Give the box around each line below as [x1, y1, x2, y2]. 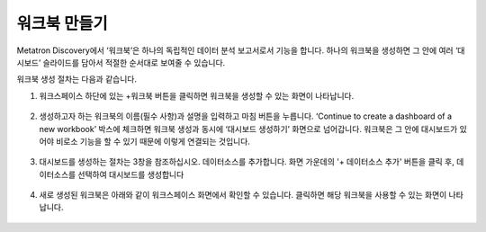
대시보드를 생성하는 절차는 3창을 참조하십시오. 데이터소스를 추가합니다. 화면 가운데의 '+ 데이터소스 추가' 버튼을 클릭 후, [39, 156, 454, 167]
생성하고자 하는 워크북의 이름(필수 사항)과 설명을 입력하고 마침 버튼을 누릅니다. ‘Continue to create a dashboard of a [39, 111, 453, 121]
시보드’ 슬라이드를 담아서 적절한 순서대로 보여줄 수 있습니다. [16, 57, 226, 67]
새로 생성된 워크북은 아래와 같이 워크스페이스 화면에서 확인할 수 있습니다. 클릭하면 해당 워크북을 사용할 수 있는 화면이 [39, 190, 447, 201]
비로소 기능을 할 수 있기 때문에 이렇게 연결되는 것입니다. [55, 136, 251, 147]
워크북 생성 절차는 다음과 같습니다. [16, 74, 137, 85]
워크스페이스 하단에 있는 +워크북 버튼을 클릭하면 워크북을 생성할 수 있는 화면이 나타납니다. [39, 90, 355, 101]
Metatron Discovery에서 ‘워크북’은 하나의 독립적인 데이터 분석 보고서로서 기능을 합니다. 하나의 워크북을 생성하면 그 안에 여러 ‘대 [16, 45, 465, 56]
